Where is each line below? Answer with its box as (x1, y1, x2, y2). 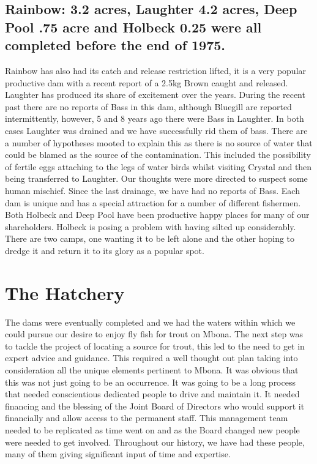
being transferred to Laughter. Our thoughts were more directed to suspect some (5, 172, 308, 185)
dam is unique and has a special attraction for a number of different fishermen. (5, 196, 301, 209)
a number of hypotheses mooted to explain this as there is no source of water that (5, 136, 313, 149)
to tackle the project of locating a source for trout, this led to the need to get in (5, 339, 305, 352)
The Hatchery (5, 280, 125, 305)
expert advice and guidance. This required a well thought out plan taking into (5, 351, 298, 364)
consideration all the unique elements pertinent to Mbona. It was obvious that (5, 363, 299, 376)
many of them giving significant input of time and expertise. (5, 447, 231, 460)
